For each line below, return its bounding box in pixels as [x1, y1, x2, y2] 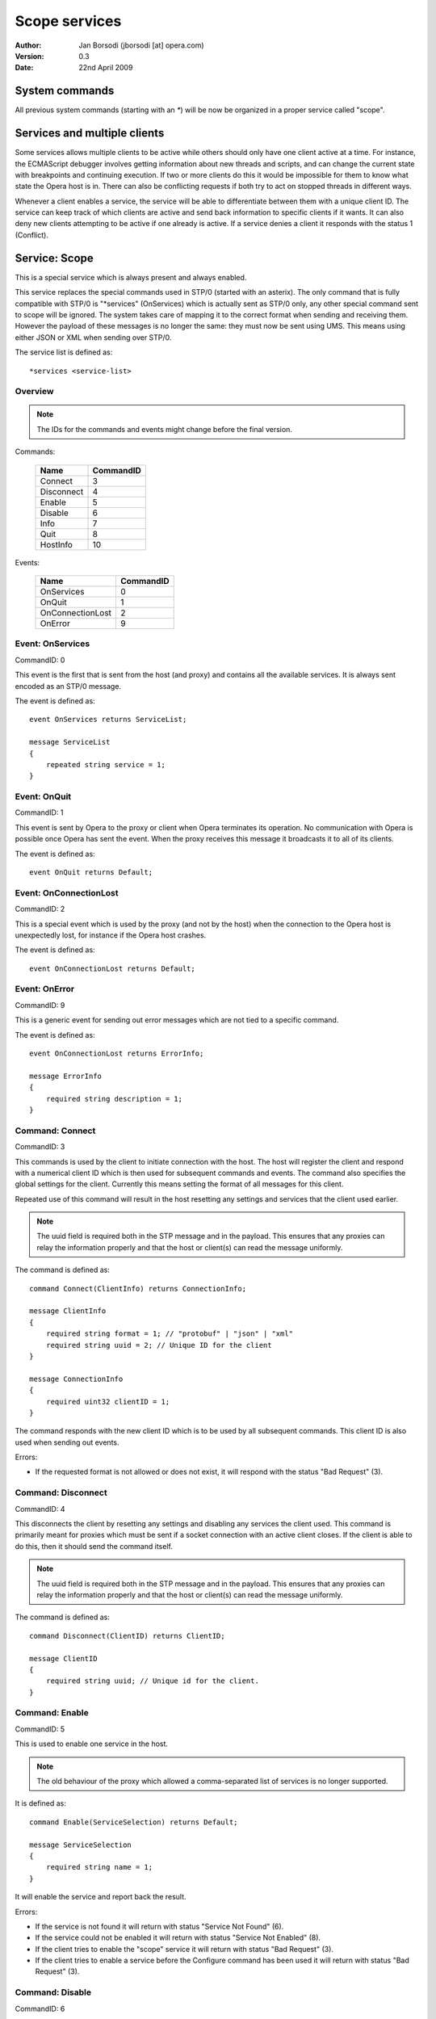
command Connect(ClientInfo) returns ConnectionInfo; [29, 1284, 246, 1293]
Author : [15, 40, 42, 50]
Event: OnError [15, 984, 75, 995]
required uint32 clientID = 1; [45, 1397, 170, 1406]
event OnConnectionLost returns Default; [29, 963, 195, 973]
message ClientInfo [29, 1307, 107, 1316]
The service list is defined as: [15, 347, 113, 357]
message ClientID [29, 1654, 98, 1663]
